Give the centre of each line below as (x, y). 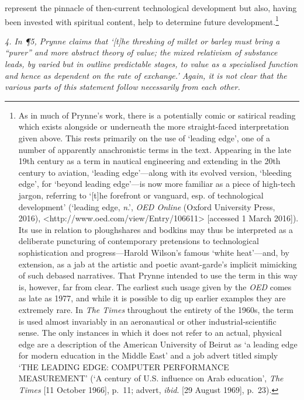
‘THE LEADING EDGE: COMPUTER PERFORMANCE (124, 366)
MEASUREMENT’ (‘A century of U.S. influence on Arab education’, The (151, 378)
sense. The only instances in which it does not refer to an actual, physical (150, 333)
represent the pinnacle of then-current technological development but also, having (151, 8)
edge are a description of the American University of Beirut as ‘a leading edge (158, 344)
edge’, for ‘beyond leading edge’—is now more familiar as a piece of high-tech (157, 184)
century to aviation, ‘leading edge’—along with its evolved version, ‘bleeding (155, 172)
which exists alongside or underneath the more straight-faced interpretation (153, 126)
